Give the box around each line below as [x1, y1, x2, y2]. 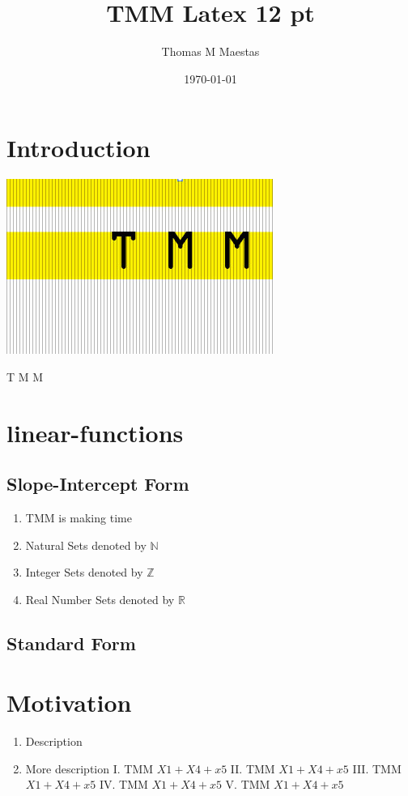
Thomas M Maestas [161, 43, 260, 60]
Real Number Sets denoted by [25, 590, 175, 607]
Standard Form [6, 630, 136, 655]
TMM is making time [25, 509, 132, 526]
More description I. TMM [25, 760, 154, 777]
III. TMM [352, 760, 402, 777]
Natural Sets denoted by [25, 536, 147, 553]
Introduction [6, 131, 151, 164]
